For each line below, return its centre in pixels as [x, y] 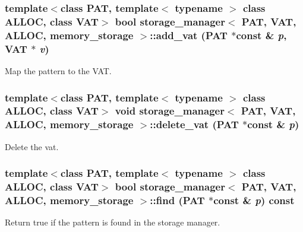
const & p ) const [254, 200]
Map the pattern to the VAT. [58, 70]
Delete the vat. [32, 146]
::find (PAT [177, 200]
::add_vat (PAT [189, 35]
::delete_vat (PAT [194, 124]
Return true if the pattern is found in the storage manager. [113, 222]
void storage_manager [170, 111]
